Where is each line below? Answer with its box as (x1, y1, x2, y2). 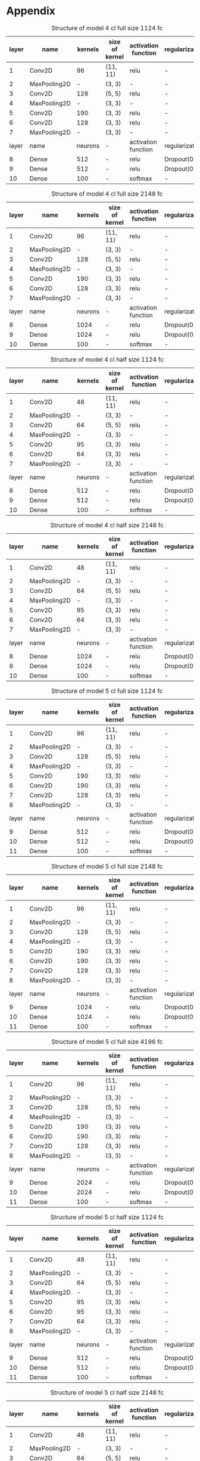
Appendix (6, 4, 55, 18)
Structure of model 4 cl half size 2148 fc (50, 521, 164, 529)
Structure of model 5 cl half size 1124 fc (50, 1213, 164, 1221)
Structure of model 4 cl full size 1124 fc (51, 24, 163, 32)
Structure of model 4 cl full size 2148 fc (51, 189, 163, 198)
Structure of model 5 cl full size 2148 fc (51, 862, 163, 871)
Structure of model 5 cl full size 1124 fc (51, 686, 163, 695)
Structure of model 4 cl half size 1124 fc (50, 355, 164, 363)
